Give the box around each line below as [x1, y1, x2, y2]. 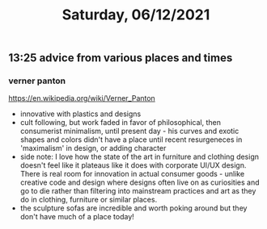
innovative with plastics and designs [19, 109, 142, 119]
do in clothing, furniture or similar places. [19, 195, 158, 205]
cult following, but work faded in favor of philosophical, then [19, 118, 221, 127]
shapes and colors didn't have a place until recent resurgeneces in [19, 135, 243, 144]
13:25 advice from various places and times [8, 51, 233, 65]
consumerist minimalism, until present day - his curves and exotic [19, 127, 239, 136]
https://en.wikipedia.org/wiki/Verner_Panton [8, 94, 155, 103]
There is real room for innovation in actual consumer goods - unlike [19, 169, 245, 179]
